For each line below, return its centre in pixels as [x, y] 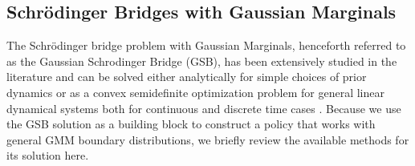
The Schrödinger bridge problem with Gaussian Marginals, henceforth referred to [206, 45]
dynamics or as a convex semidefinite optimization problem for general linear [195, 92]
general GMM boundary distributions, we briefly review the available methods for [208, 139]
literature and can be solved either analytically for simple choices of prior [187, 77]
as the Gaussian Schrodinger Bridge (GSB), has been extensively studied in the [202, 61]
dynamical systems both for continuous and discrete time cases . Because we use [204, 108]
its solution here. [48, 155]
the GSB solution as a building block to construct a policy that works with [191, 124]
